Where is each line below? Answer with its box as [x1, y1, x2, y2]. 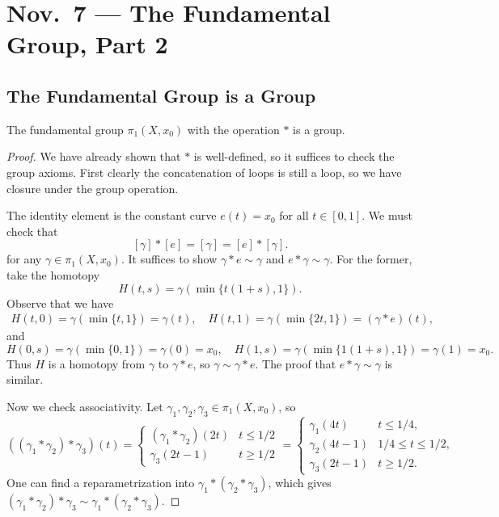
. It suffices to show [121, 250, 218, 267]
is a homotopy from [48, 355, 146, 372]
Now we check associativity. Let [6, 397, 163, 414]
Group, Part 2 [6, 27, 168, 61]
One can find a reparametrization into [6, 473, 195, 490]
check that [6, 222, 58, 239]
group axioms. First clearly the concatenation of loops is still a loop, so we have [6, 163, 402, 180]
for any [6, 250, 42, 267]
